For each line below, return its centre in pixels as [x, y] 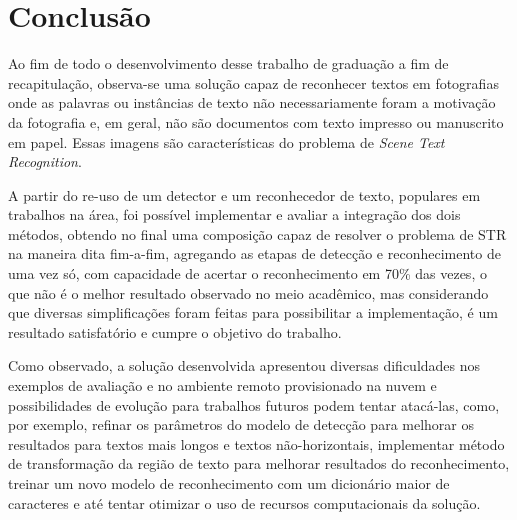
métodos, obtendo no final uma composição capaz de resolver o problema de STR [257, 233]
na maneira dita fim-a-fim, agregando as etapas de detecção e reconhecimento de [254, 253]
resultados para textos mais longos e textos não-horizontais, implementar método [256, 443]
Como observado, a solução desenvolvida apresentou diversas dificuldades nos [244, 365]
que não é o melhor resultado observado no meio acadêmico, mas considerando [248, 292]
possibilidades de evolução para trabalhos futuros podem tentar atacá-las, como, [254, 404]
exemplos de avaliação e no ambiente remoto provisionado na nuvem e [222, 385]
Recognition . [45, 161]
